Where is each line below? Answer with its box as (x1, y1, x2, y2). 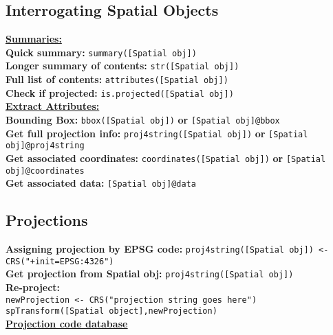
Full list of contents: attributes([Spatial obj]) (6, 72, 228, 86)
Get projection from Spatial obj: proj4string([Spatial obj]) (6, 266, 294, 281)
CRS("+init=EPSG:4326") (6, 256, 114, 266)
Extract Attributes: (6, 99, 100, 113)
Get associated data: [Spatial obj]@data (6, 176, 196, 190)
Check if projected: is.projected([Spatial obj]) (6, 85, 234, 100)
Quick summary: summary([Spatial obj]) (6, 45, 197, 59)
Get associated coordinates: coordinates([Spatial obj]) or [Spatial (6, 150, 326, 165)
